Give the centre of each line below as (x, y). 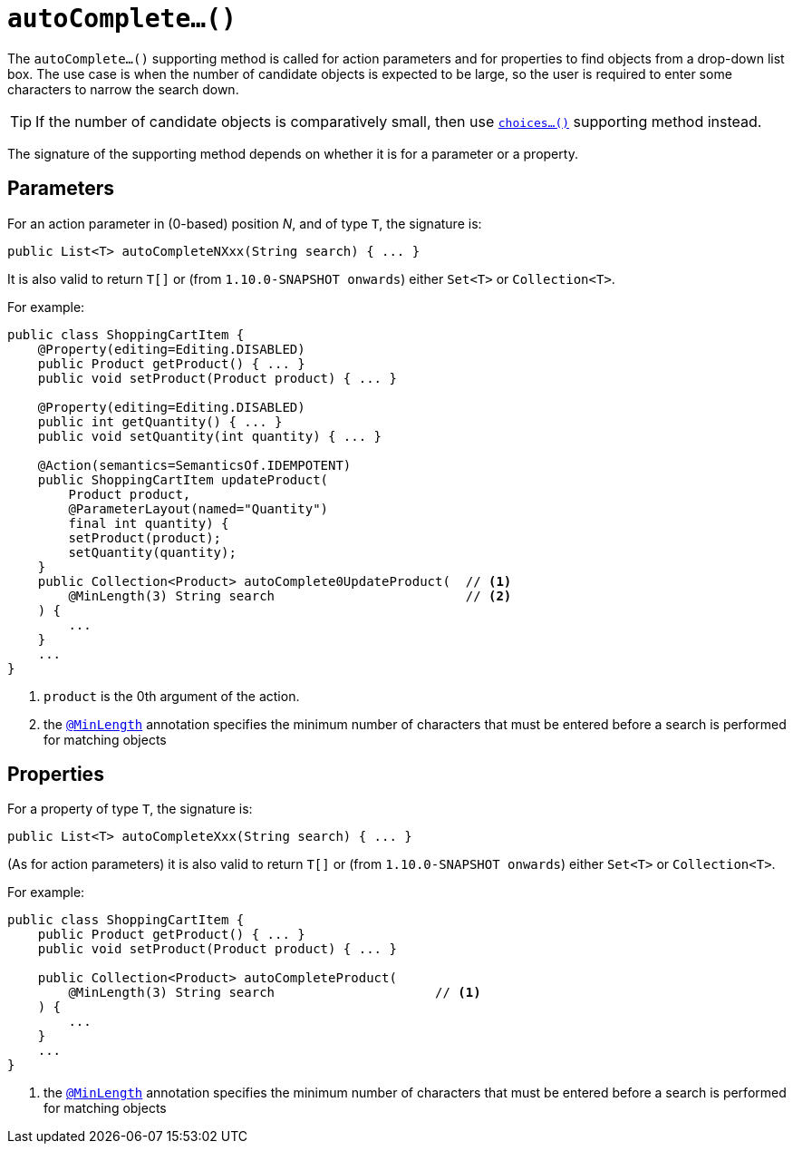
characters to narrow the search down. (123, 89)
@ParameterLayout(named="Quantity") (198, 508)
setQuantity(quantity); (152, 552)
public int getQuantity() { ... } (160, 421)
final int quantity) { (149, 523)
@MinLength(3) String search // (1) (275, 993)
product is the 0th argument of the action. (172, 696)
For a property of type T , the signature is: (130, 809)
